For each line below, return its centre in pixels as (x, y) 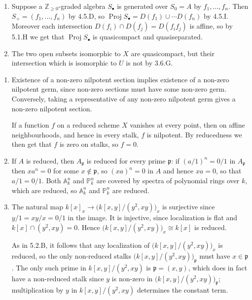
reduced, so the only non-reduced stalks (71, 255)
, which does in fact (218, 267)
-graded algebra (82, 6)
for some (66, 171)
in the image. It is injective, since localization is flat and (153, 217)
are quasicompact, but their (173, 53)
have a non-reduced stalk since (58, 278)
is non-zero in (132, 278)
